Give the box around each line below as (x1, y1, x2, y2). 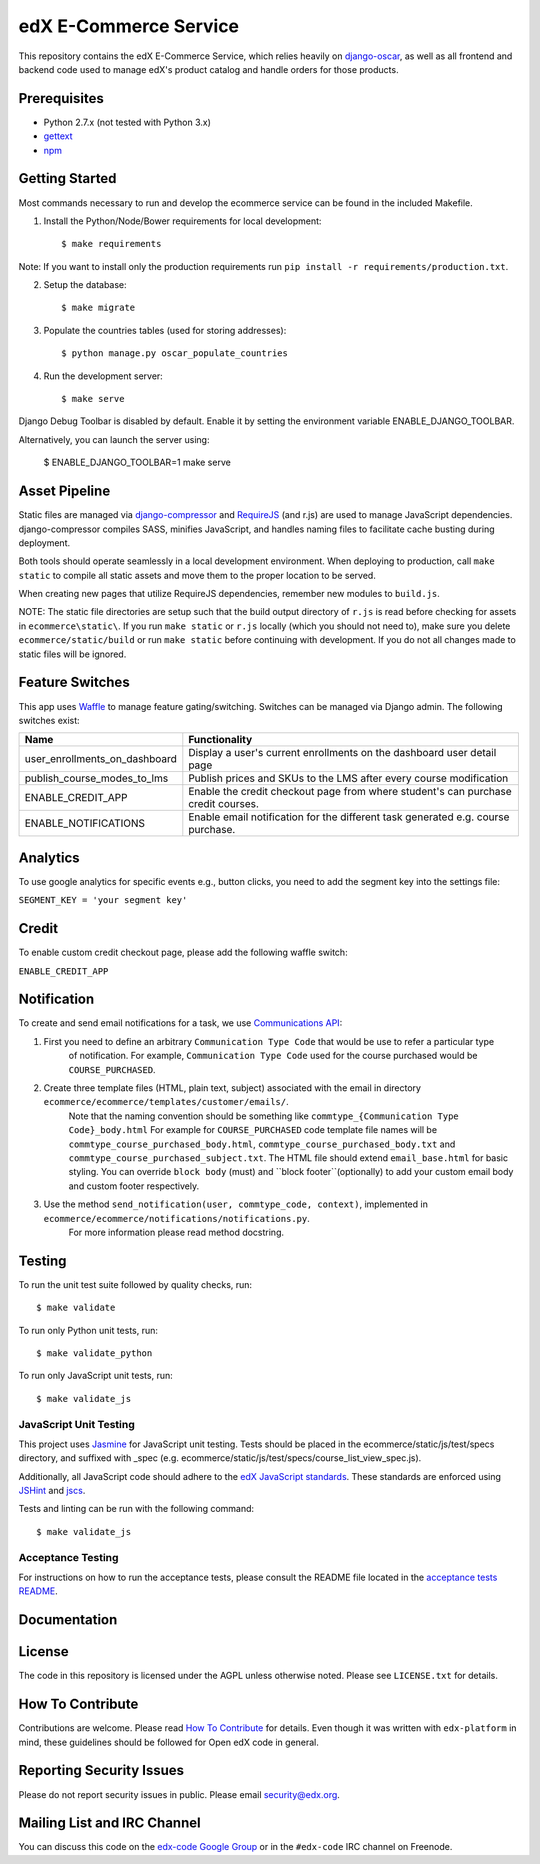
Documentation (18, 1611, 118, 1629)
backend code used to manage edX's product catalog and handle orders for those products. (18, 63, 399, 75)
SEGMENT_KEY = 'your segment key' (18, 895, 188, 906)
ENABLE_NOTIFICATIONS (24, 816, 145, 830)
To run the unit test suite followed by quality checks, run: (18, 1278, 253, 1290)
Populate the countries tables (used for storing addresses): (43, 324, 287, 336)
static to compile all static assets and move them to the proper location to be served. (18, 569, 377, 581)
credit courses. (188, 797, 260, 811)
